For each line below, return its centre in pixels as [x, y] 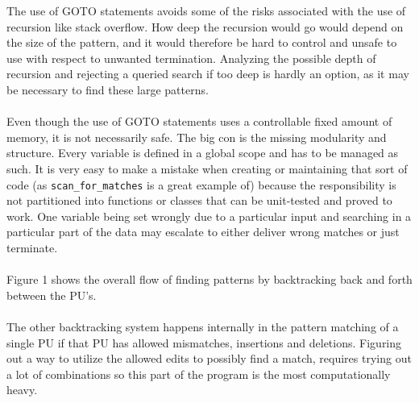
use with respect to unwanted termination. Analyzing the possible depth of [191, 58]
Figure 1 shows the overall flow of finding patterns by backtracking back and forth [209, 279]
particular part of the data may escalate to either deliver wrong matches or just [203, 232]
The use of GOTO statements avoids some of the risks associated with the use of [206, 10]
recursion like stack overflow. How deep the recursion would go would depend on [205, 26]
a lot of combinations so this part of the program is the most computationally [199, 374]
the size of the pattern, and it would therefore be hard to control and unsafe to [202, 42]
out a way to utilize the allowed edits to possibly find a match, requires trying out [209, 358]
